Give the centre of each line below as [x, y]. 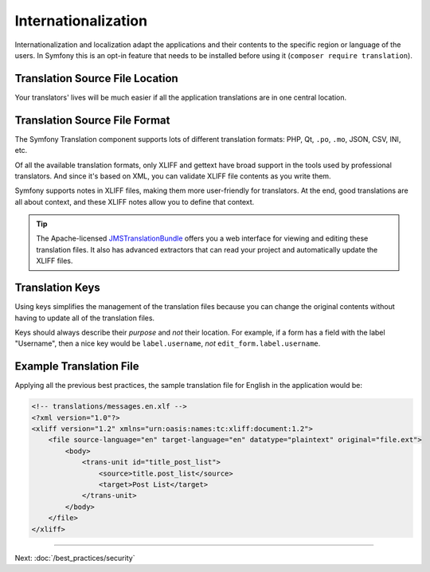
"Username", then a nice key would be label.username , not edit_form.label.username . [168, 343]
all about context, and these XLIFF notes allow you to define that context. [135, 202]
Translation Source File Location [96, 78]
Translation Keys [58, 288]
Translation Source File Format [92, 120]
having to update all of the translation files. [85, 318]
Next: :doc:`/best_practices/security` [75, 558]
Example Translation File [77, 366]
